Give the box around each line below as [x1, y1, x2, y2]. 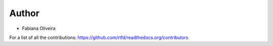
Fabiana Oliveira [22, 25, 56, 31]
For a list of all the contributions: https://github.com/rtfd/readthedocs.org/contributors [9, 34, 189, 40]
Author [9, 8, 40, 19]
